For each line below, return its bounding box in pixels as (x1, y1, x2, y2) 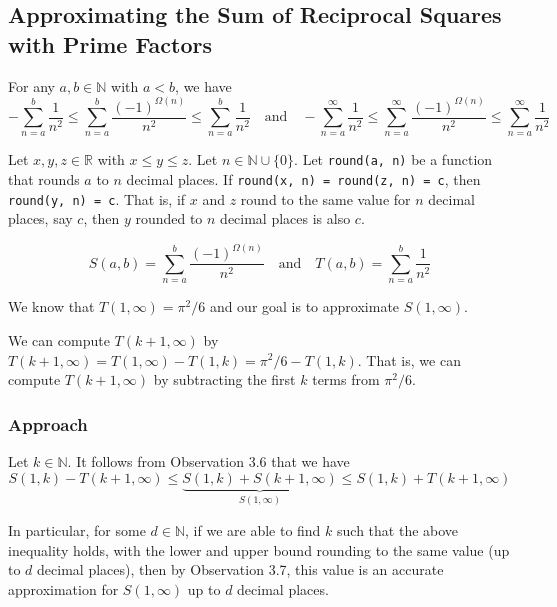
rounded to (135, 208, 203, 229)
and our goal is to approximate (209, 296, 400, 317)
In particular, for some (8, 519, 146, 540)
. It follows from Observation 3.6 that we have (67, 450, 350, 471)
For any (8, 75, 55, 96)
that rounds (8, 169, 80, 190)
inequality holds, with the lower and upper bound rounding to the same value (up (8, 539, 510, 560)
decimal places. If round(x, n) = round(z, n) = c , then (126, 169, 481, 190)
